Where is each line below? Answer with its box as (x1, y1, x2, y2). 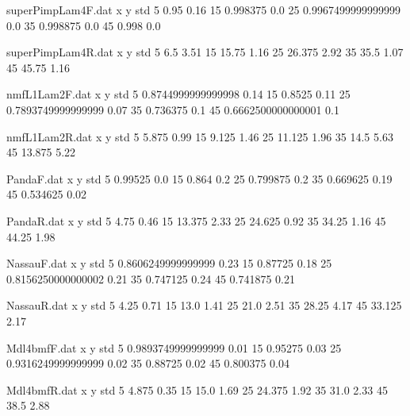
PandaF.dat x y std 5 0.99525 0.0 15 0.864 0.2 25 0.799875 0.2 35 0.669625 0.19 (6, 170, 393, 187)
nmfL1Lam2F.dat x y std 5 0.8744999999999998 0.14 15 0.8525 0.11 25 (6, 86, 351, 102)
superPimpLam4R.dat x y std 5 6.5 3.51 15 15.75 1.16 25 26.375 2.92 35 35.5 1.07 (6, 44, 404, 60)
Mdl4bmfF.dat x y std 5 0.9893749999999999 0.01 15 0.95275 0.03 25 (6, 339, 342, 356)
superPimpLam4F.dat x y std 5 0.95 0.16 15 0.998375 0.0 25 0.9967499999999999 (6, 2, 401, 17)
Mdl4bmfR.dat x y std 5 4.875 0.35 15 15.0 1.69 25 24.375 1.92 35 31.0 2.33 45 (6, 381, 388, 398)
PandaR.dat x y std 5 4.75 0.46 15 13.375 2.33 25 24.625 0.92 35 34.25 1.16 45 (6, 212, 386, 229)
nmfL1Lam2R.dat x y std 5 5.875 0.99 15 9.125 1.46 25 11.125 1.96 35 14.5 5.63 (6, 128, 393, 144)
